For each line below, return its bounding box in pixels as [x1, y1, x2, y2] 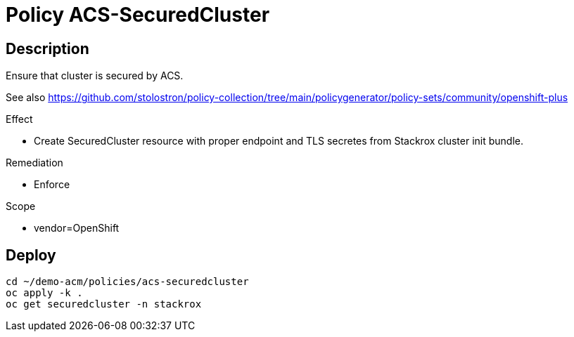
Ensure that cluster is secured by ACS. [6, 70, 184, 82]
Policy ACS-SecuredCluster [6, 3, 270, 27]
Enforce [34, 178, 70, 191]
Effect [6, 113, 33, 126]
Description [6, 39, 89, 58]
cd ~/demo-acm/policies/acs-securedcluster [6, 276, 249, 288]
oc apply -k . [6, 287, 83, 299]
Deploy [6, 246, 56, 264]
